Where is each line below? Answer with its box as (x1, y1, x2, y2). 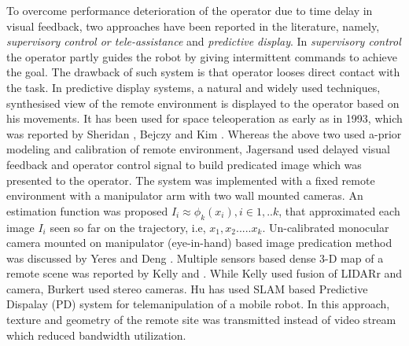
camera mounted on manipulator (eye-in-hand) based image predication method (6, 234, 392, 251)
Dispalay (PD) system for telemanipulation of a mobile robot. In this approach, (6, 296, 390, 312)
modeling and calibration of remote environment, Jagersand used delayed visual (6, 141, 390, 157)
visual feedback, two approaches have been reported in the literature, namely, (6, 17, 380, 34)
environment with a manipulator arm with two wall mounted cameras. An (6, 187, 363, 204)
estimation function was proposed (6, 202, 168, 219)
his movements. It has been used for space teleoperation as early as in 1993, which (6, 110, 403, 127)
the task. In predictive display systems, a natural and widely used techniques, (6, 79, 381, 95)
